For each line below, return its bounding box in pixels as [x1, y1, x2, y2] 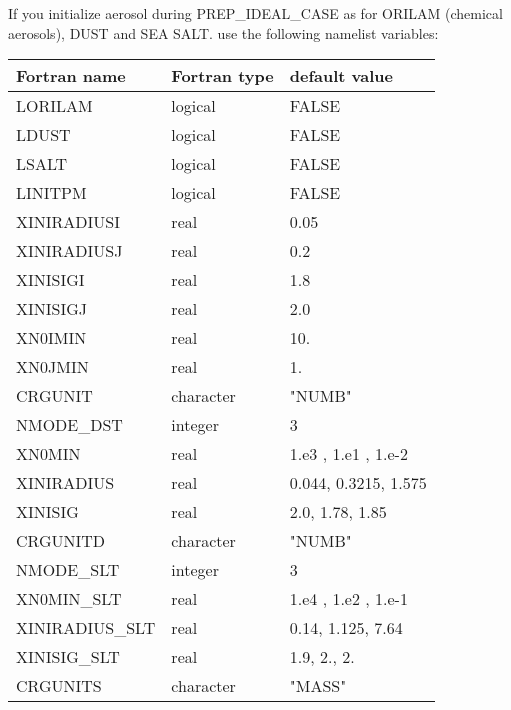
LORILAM [16, 94, 93, 118]
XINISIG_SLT [16, 645, 120, 669]
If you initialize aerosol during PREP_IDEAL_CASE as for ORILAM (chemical [8, 3, 503, 23]
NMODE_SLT [16, 558, 120, 582]
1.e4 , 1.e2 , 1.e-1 [289, 587, 408, 611]
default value [289, 64, 393, 88]
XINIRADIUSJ [16, 239, 123, 263]
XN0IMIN [16, 326, 87, 350]
